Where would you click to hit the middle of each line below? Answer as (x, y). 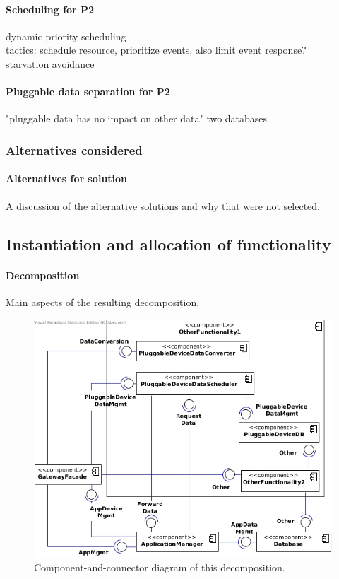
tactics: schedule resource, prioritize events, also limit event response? (156, 50)
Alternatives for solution (67, 179)
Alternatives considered (74, 150)
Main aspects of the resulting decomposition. (103, 302)
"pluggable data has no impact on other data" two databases (137, 118)
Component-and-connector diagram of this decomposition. (160, 567)
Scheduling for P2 (50, 9)
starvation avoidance (50, 63)
